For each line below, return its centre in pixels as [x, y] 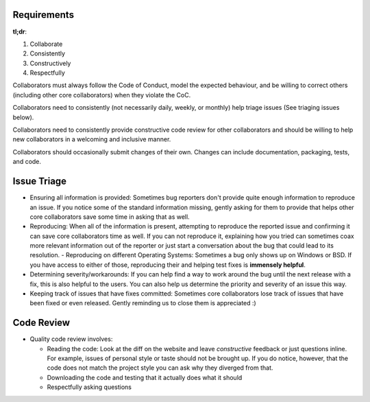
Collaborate [46, 44]
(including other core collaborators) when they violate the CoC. [102, 95]
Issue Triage [40, 181]
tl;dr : [20, 32]
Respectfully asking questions [89, 387]
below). [23, 117]
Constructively [50, 63]
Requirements [44, 15]
